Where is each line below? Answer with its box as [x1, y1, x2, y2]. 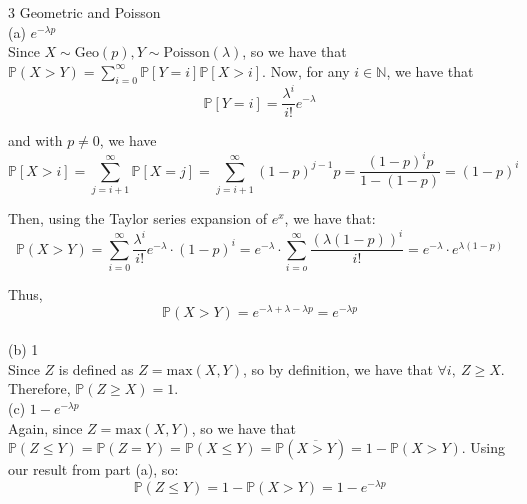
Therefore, [8, 378, 71, 399]
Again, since [8, 417, 83, 438]
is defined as [58, 358, 134, 379]
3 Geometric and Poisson [8, 2, 161, 22]
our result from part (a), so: [8, 459, 179, 480]
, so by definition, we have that [242, 358, 433, 379]
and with [8, 130, 63, 151]
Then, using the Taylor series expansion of [8, 208, 267, 229]
